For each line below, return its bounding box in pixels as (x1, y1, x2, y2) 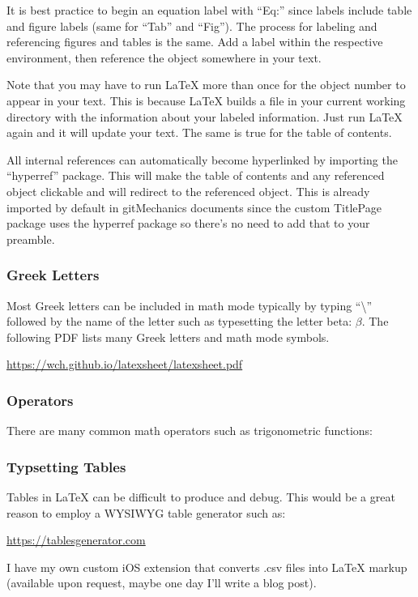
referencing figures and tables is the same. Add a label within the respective (6, 33, 383, 50)
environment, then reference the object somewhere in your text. (6, 49, 322, 66)
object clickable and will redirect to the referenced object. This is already (6, 182, 370, 199)
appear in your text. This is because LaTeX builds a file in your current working (6, 92, 406, 109)
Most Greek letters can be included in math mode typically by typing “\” (6, 296, 373, 313)
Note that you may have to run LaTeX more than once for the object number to (6, 76, 406, 93)
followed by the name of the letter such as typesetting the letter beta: (6, 313, 352, 330)
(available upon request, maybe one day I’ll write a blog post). (6, 574, 317, 591)
